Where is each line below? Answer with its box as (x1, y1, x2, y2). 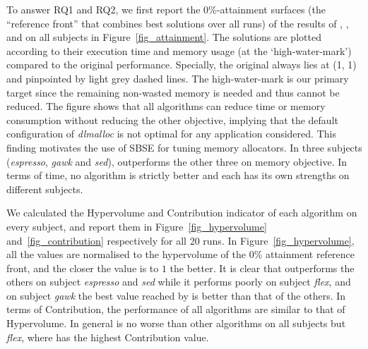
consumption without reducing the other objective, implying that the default (6, 112, 338, 127)
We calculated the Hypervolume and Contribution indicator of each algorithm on (6, 205, 357, 220)
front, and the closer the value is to (6, 260, 159, 275)
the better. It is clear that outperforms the (170, 260, 355, 275)
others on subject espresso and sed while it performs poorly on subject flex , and (6, 274, 351, 289)
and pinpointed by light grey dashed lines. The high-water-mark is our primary (6, 71, 349, 85)
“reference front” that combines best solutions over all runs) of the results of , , (6, 16, 349, 30)
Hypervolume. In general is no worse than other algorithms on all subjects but (6, 316, 346, 331)
